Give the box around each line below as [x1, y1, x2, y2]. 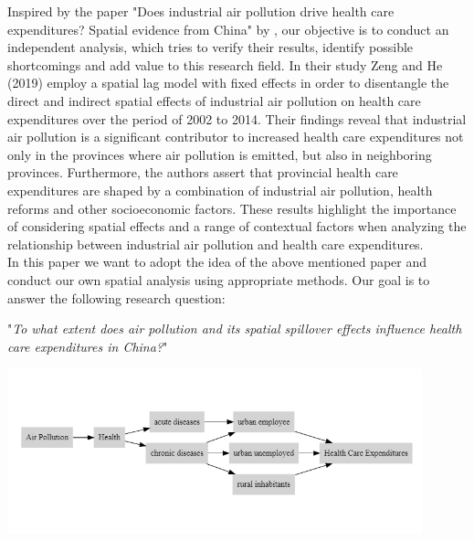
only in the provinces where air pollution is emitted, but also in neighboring [7, 144, 432, 164]
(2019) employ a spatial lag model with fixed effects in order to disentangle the [7, 73, 449, 92]
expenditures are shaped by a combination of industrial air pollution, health [7, 180, 433, 199]
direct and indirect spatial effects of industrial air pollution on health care [7, 90, 421, 110]
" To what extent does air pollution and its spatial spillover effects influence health [7, 319, 462, 338]
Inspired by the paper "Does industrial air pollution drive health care [7, 2, 395, 20]
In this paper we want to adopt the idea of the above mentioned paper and [7, 252, 427, 271]
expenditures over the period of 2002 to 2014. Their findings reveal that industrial [7, 109, 467, 128]
